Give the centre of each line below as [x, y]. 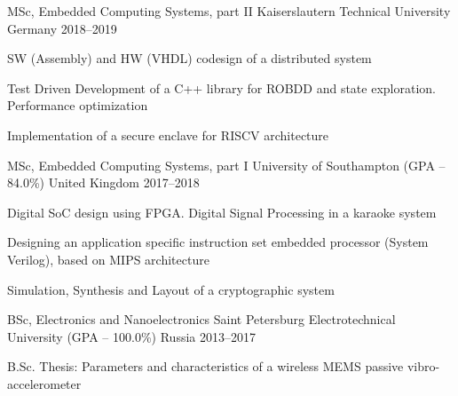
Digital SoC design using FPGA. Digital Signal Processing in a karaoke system [222, 212]
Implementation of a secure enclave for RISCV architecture [168, 135]
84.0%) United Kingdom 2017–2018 [103, 182]
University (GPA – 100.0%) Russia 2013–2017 [131, 336]
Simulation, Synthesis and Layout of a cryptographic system [171, 289]
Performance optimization [78, 105]
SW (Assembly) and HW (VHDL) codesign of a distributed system [190, 58]
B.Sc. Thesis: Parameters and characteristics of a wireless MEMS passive [205, 366]
